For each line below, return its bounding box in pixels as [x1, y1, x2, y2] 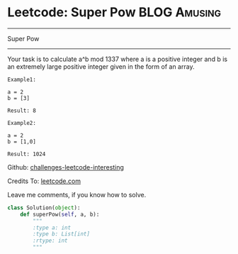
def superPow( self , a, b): [20, 211, 100, 218]
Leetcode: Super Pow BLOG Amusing [7, 4, 222, 21]
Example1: [7, 76, 37, 83]
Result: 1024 [7, 150, 46, 158]
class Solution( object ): [7, 204, 81, 211]
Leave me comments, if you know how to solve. [7, 190, 147, 199]
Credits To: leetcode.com [7, 177, 81, 185]
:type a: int [33, 224, 72, 231]
